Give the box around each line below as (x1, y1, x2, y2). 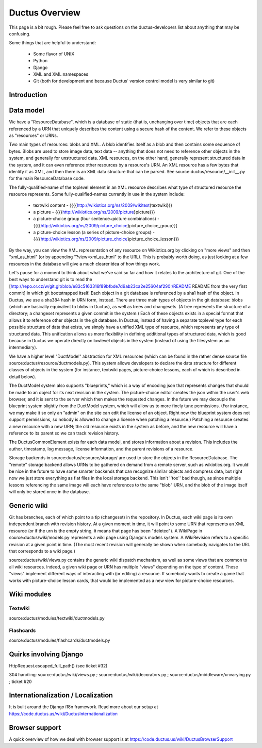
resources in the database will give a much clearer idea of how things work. (9, 261, 160, 266)
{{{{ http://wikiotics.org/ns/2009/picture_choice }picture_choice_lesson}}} (33, 236, 180, 242)
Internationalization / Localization (9, 691, 113, 699)
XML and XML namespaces (33, 71, 88, 77)
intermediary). (9, 345, 37, 350)
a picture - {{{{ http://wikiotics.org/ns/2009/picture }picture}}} (33, 209, 155, 215)
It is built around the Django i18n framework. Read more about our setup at (9, 704, 158, 710)
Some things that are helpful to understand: (9, 40, 96, 46)
